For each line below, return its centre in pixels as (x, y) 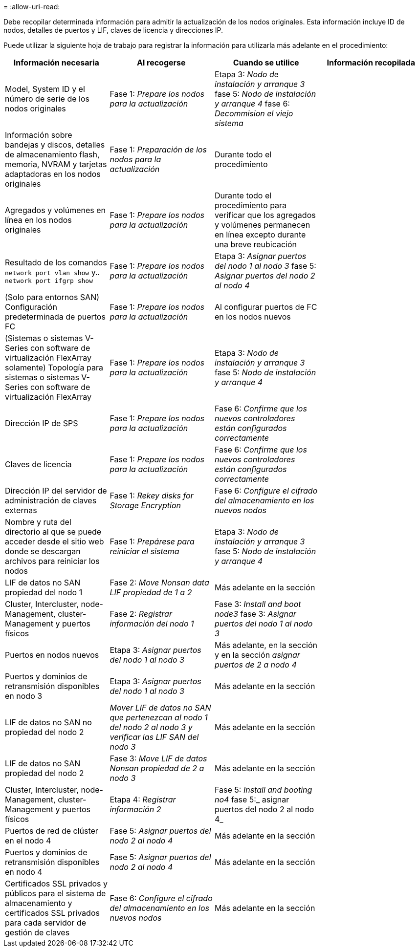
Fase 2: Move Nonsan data (159, 583)
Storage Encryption (145, 505)
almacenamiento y (39, 903)
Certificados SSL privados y (56, 884)
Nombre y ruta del (38, 522)
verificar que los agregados (265, 215)
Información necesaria (56, 63)
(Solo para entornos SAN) (52, 297)
